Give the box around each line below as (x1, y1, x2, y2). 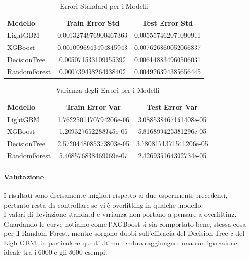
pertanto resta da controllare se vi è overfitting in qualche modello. (4, 199, 203, 210)
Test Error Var (146, 101, 198, 112)
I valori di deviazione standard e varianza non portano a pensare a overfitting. (4, 209, 237, 219)
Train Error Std (65, 17, 120, 28)
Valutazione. (4, 171, 46, 181)
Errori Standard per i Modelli (60, 1, 148, 11)
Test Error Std (142, 17, 193, 28)
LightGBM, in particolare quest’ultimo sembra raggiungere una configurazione (4, 237, 237, 247)
